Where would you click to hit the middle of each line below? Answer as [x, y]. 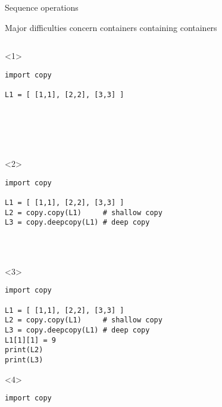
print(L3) [24, 360]
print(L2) [24, 350]
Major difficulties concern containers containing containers [111, 27]
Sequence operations [42, 7]
